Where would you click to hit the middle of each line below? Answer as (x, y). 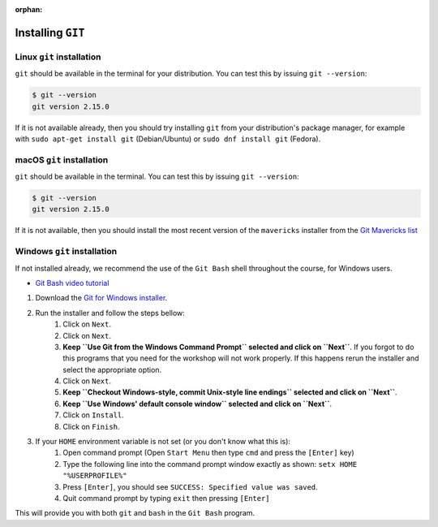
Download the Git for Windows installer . (101, 298)
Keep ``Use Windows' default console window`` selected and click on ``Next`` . (198, 404)
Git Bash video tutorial (72, 283)
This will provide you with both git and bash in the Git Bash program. (135, 513)
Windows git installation (66, 252)
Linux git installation (58, 57)
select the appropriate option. (112, 369)
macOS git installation (62, 160)
